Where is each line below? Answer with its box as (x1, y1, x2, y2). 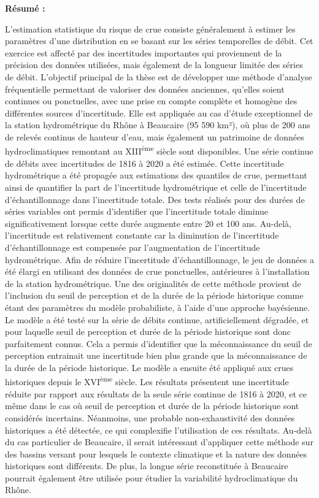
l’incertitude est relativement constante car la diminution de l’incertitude (5, 229, 279, 242)
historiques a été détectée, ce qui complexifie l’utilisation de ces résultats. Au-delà (5, 423, 312, 436)
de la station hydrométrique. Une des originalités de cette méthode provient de (5, 277, 301, 289)
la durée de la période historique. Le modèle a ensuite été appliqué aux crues (5, 361, 294, 373)
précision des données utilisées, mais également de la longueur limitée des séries (5, 58, 303, 71)
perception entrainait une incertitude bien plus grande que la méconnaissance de (5, 349, 307, 362)
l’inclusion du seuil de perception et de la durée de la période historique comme (5, 289, 304, 302)
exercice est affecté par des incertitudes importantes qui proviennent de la (5, 46, 282, 59)
